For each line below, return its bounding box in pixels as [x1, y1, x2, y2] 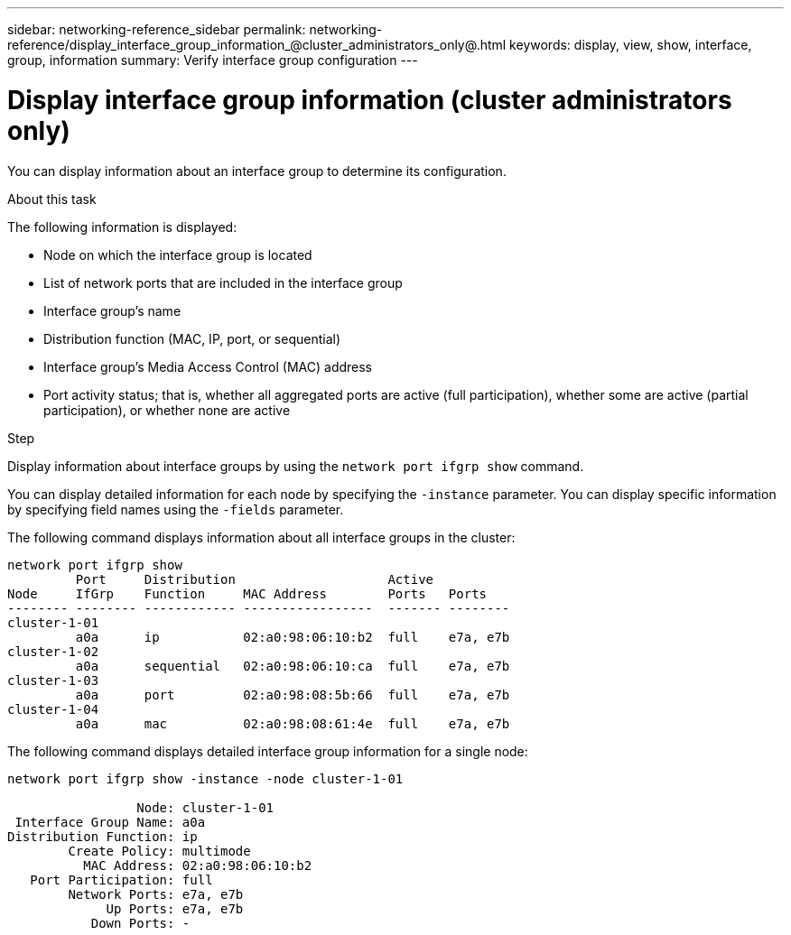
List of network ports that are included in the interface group [43, 274, 403, 291]
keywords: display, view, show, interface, [509, 37, 752, 52]
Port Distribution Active [75, 571, 434, 587]
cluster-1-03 [7, 672, 99, 688]
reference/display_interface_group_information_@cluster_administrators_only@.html [7, 37, 507, 52]
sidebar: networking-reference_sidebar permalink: [7, 22, 306, 37]
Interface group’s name [43, 302, 181, 319]
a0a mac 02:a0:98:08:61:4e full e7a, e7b [75, 716, 510, 731]
